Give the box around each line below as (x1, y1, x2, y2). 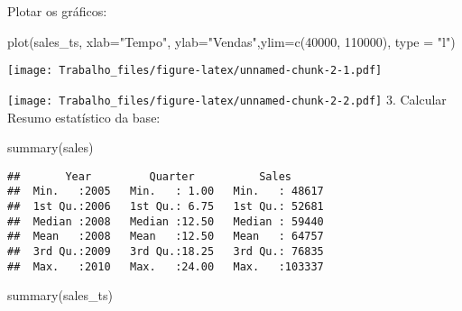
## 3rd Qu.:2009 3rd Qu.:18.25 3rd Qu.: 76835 (7, 244, 324, 258)
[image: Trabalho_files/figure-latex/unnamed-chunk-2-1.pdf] (7, 64, 383, 78)
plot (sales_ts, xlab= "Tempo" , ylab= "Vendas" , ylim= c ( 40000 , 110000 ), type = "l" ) (7, 32, 456, 50)
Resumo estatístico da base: (7, 107, 161, 126)
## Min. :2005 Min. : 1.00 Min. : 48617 (7, 185, 324, 198)
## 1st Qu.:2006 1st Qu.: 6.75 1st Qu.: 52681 (7, 200, 324, 213)
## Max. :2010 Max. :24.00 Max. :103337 (7, 260, 324, 273)
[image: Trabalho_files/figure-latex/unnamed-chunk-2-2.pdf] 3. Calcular (7, 89, 447, 108)
